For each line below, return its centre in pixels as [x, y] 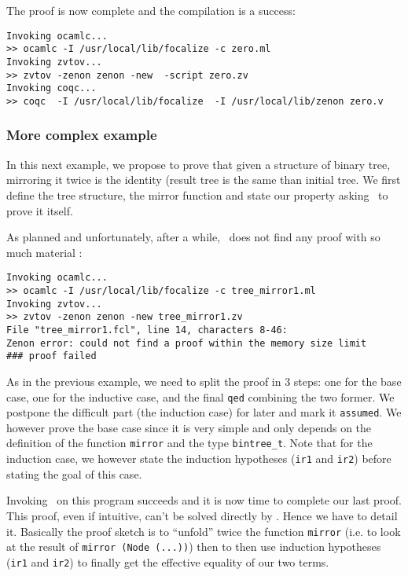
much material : [44, 252]
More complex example [82, 135]
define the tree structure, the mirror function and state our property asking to [197, 194]
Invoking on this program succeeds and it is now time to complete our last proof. [204, 500]
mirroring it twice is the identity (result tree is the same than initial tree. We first [204, 180]
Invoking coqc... [51, 88]
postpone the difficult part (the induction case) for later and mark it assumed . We [204, 412]
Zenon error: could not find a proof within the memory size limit [187, 343]
